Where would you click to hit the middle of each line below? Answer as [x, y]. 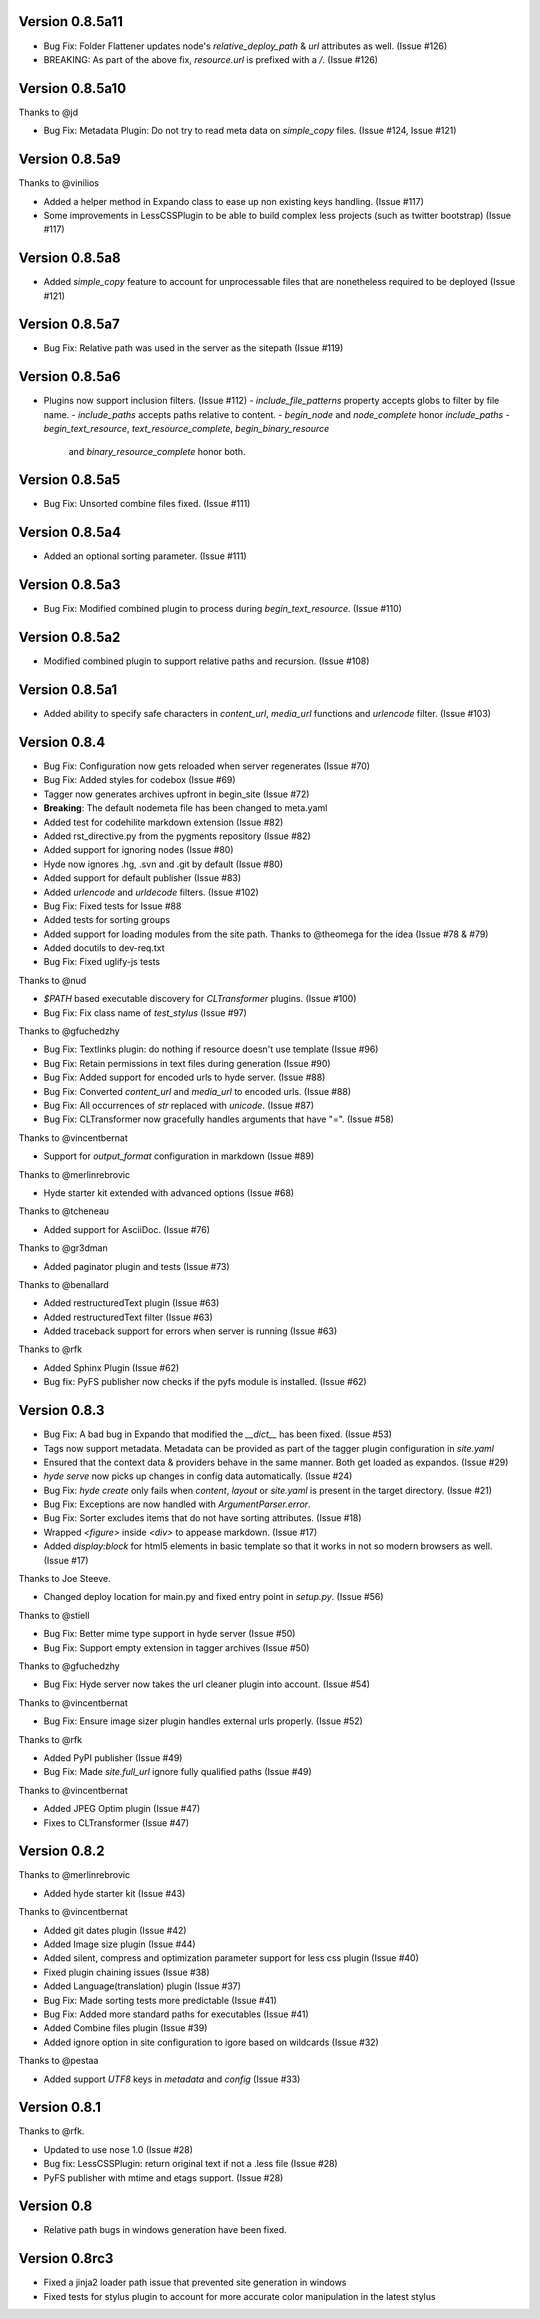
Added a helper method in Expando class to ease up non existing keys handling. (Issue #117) [234, 201]
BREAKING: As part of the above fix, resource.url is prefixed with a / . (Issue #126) [211, 59]
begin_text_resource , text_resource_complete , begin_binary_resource [186, 429]
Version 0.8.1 [60, 2107]
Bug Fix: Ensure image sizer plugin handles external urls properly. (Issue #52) [203, 1721]
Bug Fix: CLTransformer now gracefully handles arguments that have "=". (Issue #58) [219, 1119]
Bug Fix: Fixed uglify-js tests [102, 962]
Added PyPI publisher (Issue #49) [113, 1757]
